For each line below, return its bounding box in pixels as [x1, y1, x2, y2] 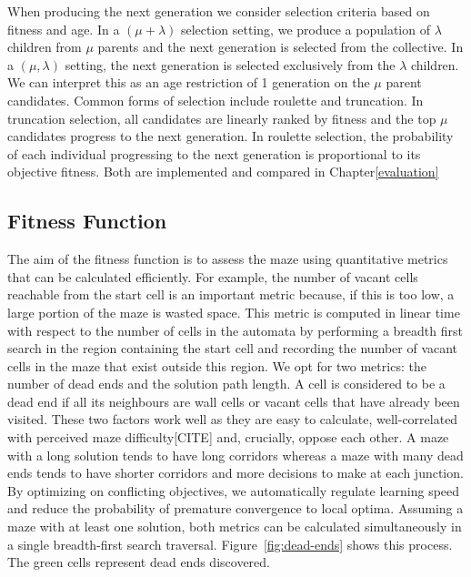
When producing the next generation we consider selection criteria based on [7, 2, 430, 20]
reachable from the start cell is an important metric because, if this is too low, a [7, 285, 455, 304]
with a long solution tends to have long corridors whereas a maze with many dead [7, 445, 464, 464]
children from [7, 37, 82, 56]
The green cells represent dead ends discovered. [7, 552, 270, 572]
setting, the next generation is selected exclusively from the [65, 55, 396, 74]
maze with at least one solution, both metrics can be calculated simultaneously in [7, 517, 462, 536]
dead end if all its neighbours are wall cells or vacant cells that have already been [7, 391, 460, 410]
